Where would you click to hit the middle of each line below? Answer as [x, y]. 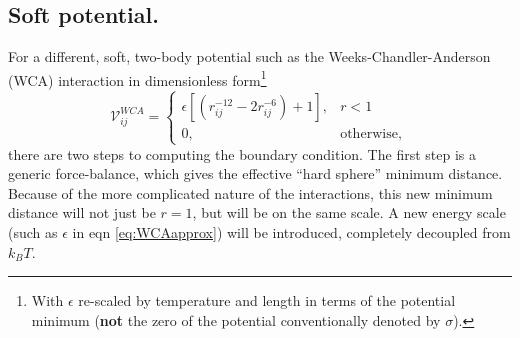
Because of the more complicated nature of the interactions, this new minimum [250, 192]
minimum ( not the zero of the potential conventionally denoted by [236, 319]
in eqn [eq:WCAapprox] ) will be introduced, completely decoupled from [291, 231]
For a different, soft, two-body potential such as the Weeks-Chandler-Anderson [249, 56]
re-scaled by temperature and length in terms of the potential [267, 300]
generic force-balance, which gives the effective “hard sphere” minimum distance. [255, 173]
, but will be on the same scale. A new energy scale [349, 212]
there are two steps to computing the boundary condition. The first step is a [242, 153]
